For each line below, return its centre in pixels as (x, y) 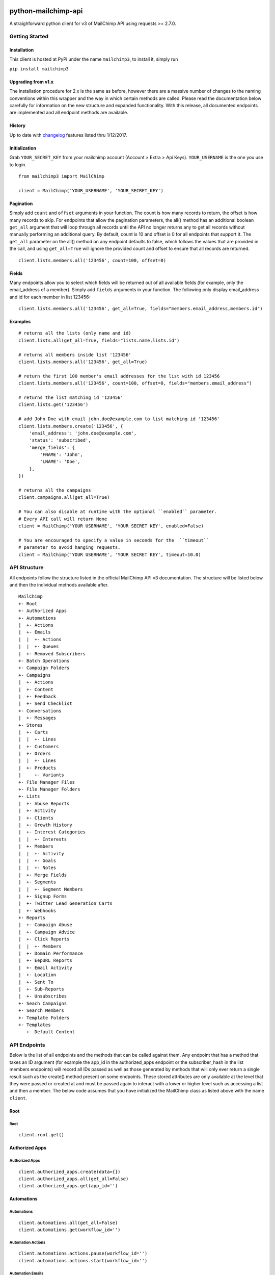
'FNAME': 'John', (62, 455)
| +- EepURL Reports (45, 961)
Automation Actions (28, 1242)
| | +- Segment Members (51, 889)
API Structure (26, 568)
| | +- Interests (43, 839)
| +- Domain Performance (51, 953)
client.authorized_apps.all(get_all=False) (74, 1179)
